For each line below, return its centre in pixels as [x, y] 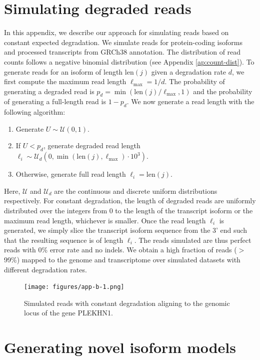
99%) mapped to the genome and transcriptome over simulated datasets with [122, 260]
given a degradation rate [189, 71]
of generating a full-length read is [55, 101]
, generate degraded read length [92, 145]
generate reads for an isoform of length [63, 71]
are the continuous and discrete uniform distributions [136, 191]
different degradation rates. [45, 269]
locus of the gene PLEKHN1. [68, 313]
